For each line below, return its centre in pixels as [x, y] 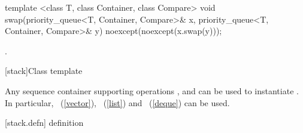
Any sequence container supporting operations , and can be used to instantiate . [152, 90]
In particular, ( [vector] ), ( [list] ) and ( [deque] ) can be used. [117, 102]
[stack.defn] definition [44, 123]
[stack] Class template [44, 71]
